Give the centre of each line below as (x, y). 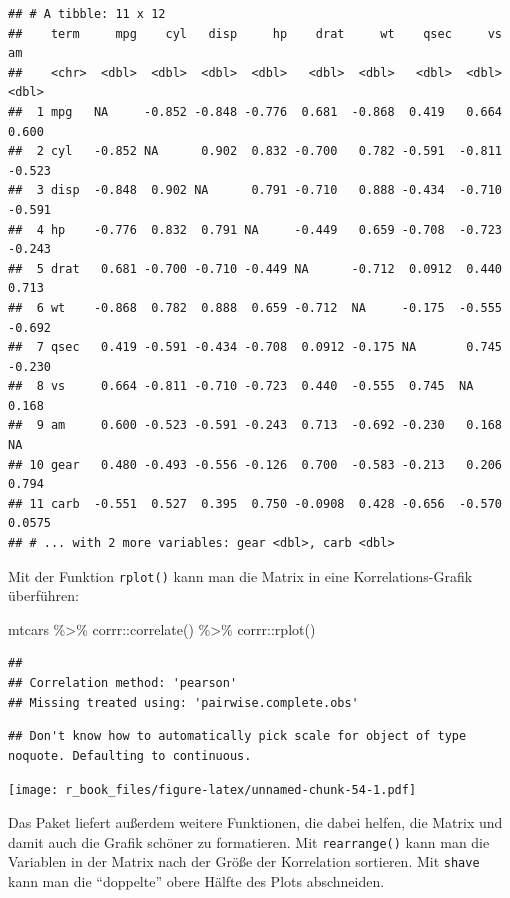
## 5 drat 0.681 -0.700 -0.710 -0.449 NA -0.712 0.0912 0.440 (255, 268)
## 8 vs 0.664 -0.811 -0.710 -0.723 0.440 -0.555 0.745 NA (241, 386)
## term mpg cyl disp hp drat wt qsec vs (255, 33)
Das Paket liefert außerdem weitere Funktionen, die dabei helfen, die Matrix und (255, 822)
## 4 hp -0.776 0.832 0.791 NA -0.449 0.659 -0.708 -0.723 (255, 229)
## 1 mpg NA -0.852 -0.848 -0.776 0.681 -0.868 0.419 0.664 (255, 111)
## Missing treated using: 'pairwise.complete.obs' (183, 702)
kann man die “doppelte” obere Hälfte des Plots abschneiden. (196, 881)
